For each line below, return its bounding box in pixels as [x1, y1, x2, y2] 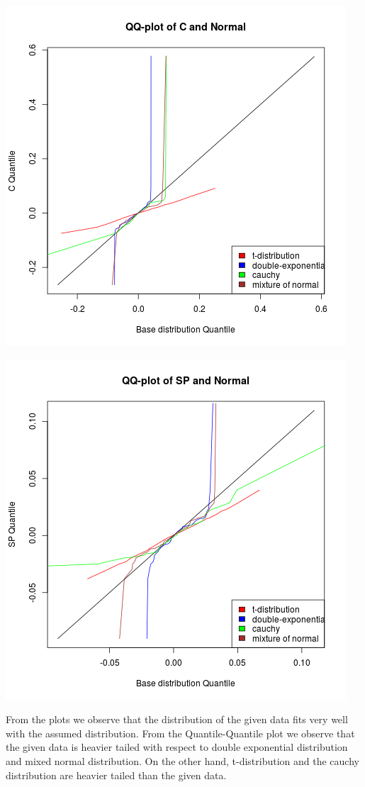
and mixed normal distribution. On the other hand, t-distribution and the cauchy [6, 753, 359, 768]
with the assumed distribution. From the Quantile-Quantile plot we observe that [6, 725, 355, 740]
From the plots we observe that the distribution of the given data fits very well [6, 712, 348, 727]
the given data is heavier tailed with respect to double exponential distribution [6, 739, 348, 754]
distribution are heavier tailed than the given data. [6, 767, 227, 782]
